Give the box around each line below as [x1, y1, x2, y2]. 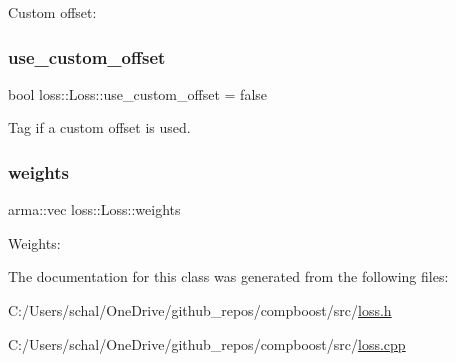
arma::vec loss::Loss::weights [8, 199, 181, 220]
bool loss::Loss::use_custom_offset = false [8, 83, 267, 104]
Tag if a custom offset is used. [8, 117, 191, 138]
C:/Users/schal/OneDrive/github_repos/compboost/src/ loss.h [8, 300, 392, 320]
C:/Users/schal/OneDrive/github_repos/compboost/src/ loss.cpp [8, 333, 406, 354]
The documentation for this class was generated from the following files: [8, 266, 449, 287]
